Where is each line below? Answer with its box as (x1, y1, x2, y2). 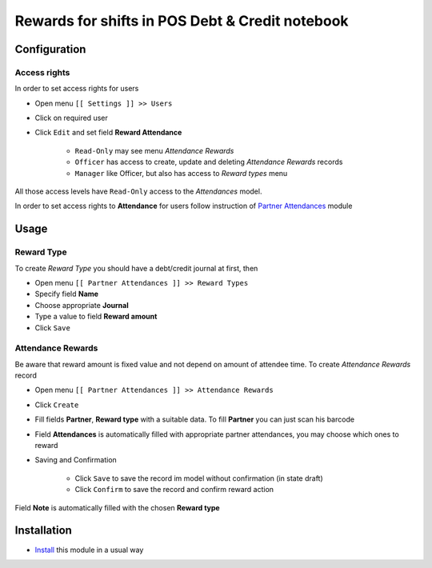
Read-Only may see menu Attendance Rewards (74, 146, 234, 155)
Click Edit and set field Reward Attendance (34, 128, 182, 138)
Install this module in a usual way (34, 545, 144, 554)
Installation (14, 524, 72, 538)
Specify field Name (34, 289, 99, 299)
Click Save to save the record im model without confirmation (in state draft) (74, 473, 323, 483)
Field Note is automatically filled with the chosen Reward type (14, 502, 220, 512)
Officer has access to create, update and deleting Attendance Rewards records (74, 157, 343, 167)
